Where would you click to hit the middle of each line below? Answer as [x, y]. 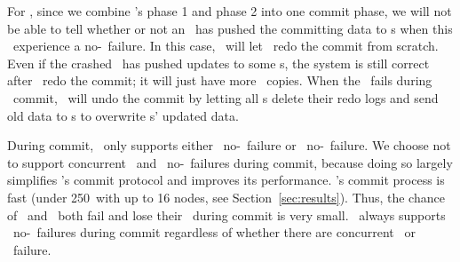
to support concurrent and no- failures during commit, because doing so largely [230, 162]
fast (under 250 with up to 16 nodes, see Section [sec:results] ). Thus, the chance [226, 197]
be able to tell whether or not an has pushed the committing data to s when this [230, 28]
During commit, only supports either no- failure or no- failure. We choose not [229, 145]
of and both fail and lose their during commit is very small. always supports [226, 214]
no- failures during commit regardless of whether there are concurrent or [214, 232]
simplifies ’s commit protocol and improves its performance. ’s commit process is [226, 180]
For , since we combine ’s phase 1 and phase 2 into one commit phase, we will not [230, 11]
